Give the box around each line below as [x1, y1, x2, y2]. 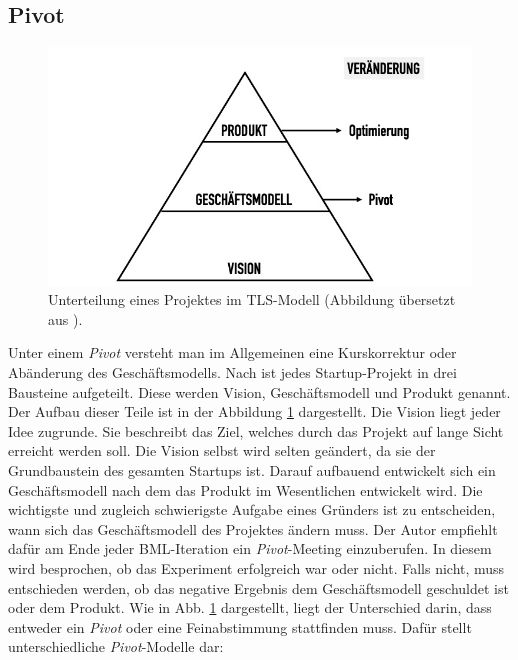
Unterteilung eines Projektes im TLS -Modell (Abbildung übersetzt [48, 289, 456, 310]
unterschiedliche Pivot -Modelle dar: [8, 636, 224, 657]
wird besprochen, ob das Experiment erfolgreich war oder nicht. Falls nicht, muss [8, 558, 505, 579]
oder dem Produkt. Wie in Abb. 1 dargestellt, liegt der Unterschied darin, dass [8, 597, 492, 618]
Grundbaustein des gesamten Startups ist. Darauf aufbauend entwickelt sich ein [8, 460, 496, 481]
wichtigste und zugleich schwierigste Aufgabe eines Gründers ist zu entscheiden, [8, 499, 496, 520]
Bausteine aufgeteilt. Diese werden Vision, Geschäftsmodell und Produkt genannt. [8, 381, 511, 402]
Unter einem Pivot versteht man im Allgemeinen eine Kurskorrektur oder [8, 342, 457, 363]
